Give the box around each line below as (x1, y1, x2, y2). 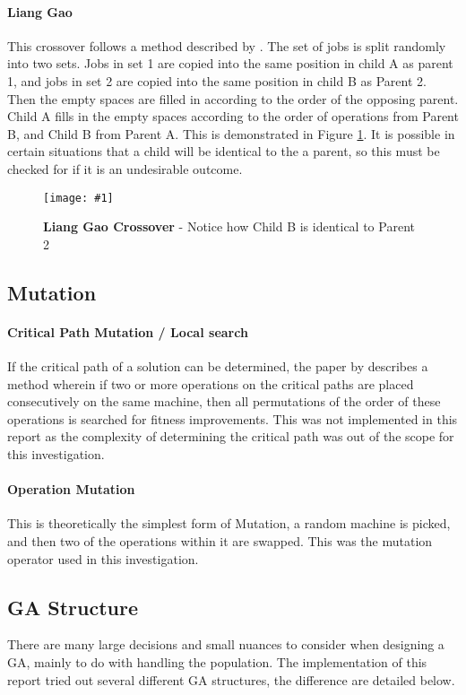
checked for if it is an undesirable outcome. (7, 159, 243, 178)
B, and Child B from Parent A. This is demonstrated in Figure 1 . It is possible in (7, 124, 455, 143)
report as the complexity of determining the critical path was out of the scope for (7, 427, 454, 446)
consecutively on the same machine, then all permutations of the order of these (7, 392, 441, 411)
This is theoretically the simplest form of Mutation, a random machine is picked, (7, 514, 451, 533)
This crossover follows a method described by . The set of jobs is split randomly (7, 36, 446, 55)
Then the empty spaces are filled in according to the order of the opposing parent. (7, 89, 459, 108)
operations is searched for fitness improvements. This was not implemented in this (7, 409, 458, 428)
